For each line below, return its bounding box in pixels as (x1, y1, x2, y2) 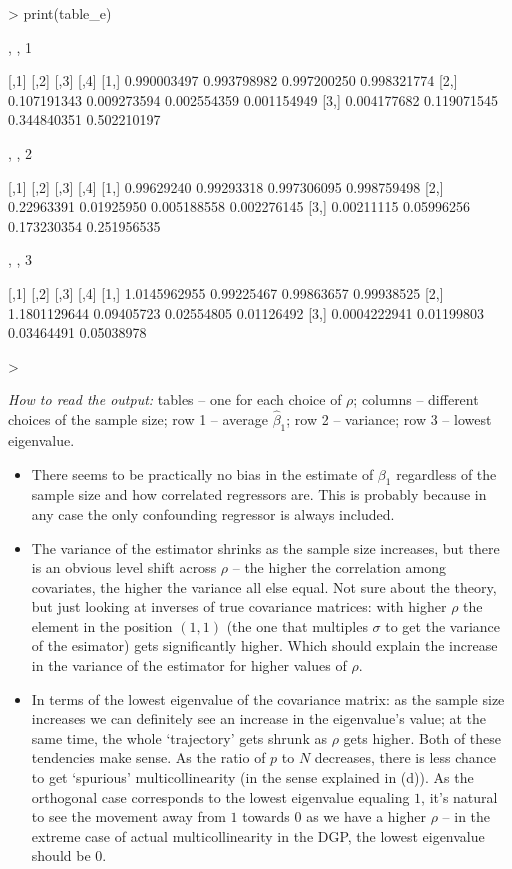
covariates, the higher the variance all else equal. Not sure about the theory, (31, 576, 497, 597)
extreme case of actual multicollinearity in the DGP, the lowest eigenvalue (31, 825, 485, 846)
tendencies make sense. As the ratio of (31, 747, 266, 768)
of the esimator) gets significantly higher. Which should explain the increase (31, 635, 498, 656)
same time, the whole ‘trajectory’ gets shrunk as (31, 727, 327, 748)
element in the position (31, 615, 173, 636)
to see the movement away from (31, 806, 226, 827)
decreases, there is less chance (314, 747, 497, 768)
